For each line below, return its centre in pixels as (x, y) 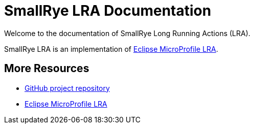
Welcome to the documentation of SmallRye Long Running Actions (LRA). (127, 33)
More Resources (47, 69)
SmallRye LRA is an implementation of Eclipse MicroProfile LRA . (111, 49)
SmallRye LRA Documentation (108, 11)
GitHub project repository (67, 88)
